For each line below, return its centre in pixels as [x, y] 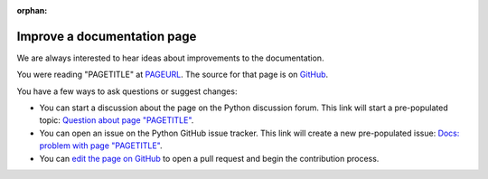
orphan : [32, 10]
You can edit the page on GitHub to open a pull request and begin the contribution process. [209, 158]
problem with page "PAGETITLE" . [101, 146]
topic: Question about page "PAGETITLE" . [117, 120]
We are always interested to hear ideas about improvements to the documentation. [170, 58]
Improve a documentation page [107, 36]
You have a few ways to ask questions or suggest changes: [127, 91]
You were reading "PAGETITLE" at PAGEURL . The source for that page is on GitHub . [173, 75]
